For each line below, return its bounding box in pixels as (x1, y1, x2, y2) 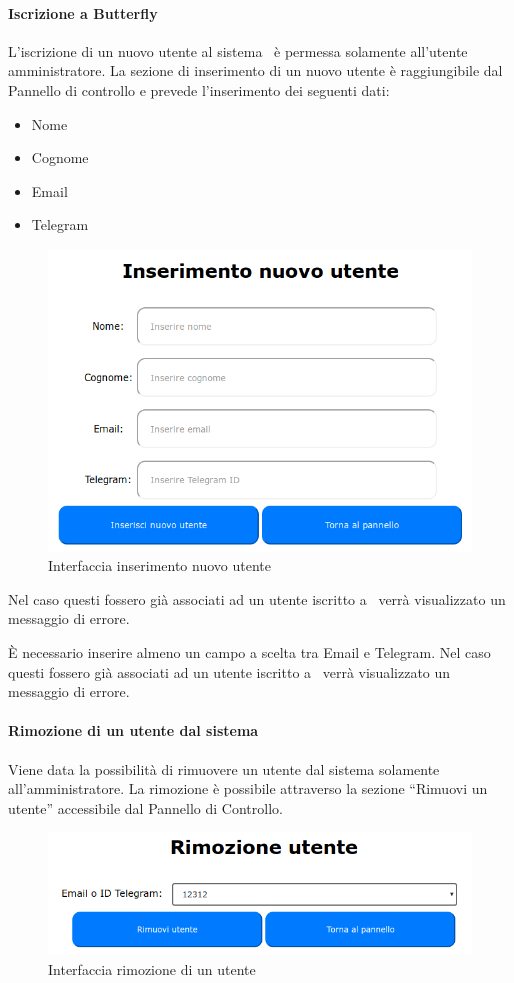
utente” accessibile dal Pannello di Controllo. (8, 797, 283, 818)
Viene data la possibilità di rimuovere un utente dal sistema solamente (8, 758, 440, 779)
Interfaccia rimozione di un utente (48, 958, 256, 979)
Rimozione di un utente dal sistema (8, 720, 259, 741)
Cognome (31, 147, 89, 168)
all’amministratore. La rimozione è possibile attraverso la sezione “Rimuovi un (8, 778, 488, 799)
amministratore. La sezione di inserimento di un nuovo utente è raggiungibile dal (8, 60, 503, 81)
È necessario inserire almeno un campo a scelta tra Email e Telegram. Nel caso (8, 642, 491, 662)
